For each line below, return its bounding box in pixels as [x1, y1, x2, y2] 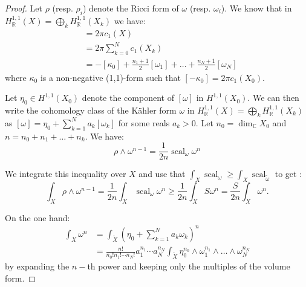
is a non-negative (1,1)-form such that [40, 71, 181, 83]
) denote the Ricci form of [82, 2, 179, 14]
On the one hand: [5, 211, 70, 224]
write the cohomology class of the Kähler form [5, 103, 177, 116]
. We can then [247, 91, 299, 104]
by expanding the [5, 260, 70, 272]
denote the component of [82, 91, 174, 104]
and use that [138, 167, 186, 180]
